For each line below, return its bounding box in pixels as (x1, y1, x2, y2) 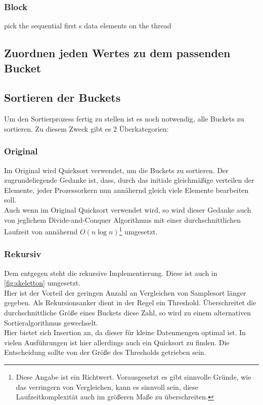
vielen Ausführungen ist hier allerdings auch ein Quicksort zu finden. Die (4, 337, 230, 347)
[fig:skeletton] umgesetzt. (4, 277, 81, 288)
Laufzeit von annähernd (4, 226, 78, 236)
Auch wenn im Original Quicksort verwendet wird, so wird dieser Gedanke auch (4, 204, 251, 215)
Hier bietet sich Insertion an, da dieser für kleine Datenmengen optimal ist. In (4, 327, 246, 338)
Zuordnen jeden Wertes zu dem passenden (4, 45, 231, 61)
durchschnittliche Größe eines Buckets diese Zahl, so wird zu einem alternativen (4, 307, 251, 317)
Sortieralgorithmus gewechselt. (4, 317, 98, 328)
